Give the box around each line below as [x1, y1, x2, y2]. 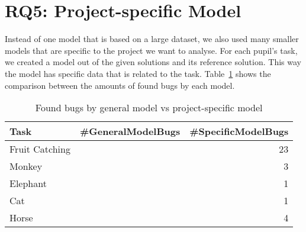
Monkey [9, 159, 43, 173]
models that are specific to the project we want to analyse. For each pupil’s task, [5, 44, 298, 56]
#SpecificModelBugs [189, 124, 289, 138]
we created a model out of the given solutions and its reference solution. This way [5, 56, 301, 68]
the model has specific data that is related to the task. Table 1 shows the [5, 67, 271, 79]
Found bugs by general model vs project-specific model [35, 101, 263, 115]
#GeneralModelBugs [79, 124, 181, 138]
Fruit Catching [9, 142, 70, 156]
